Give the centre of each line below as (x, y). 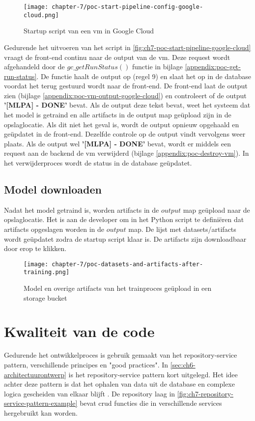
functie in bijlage (157, 67)
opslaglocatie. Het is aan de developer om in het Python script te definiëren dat (124, 219)
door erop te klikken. (35, 248)
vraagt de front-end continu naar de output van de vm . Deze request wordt (117, 57)
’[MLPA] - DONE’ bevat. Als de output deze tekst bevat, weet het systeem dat (127, 105)
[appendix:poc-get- (213, 67)
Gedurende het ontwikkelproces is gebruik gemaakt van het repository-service (121, 355)
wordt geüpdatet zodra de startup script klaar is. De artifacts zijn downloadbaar (125, 239)
